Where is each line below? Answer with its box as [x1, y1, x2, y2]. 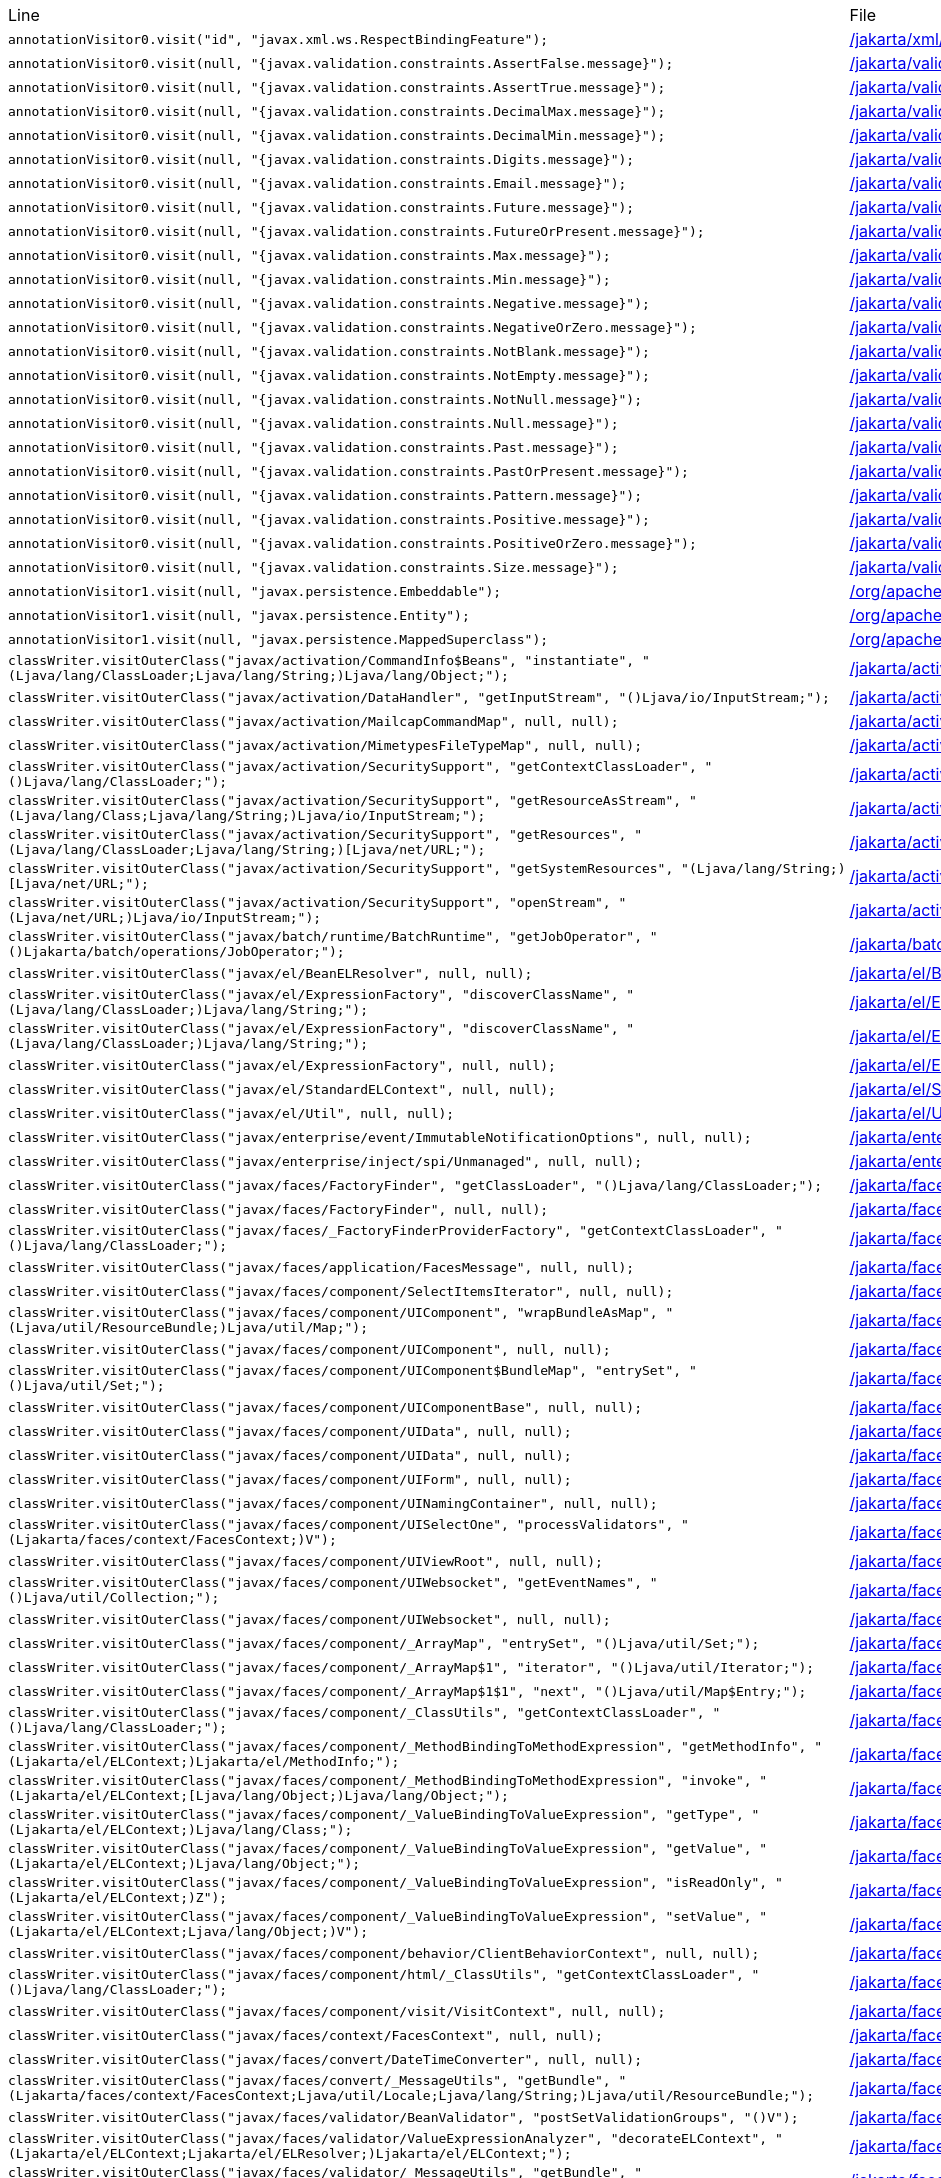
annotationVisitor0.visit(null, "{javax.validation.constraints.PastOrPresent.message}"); [8, 463, 689, 479]
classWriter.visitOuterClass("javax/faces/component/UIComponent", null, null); [8, 1341, 611, 1357]
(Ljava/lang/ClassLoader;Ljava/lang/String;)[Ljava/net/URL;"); [8, 842, 486, 857]
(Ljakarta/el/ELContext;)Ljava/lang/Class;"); [8, 1822, 353, 1837]
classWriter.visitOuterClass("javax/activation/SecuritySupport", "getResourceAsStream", [8, 793, 682, 808]
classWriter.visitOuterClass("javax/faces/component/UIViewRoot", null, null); [8, 1553, 603, 1569]
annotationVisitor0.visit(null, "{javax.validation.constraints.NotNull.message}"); [8, 391, 642, 407]
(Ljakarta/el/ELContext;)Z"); [8, 1890, 228, 1905]
